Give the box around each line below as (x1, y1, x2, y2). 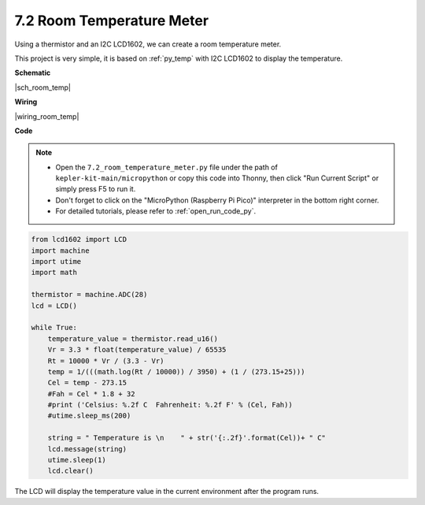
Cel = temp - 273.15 (47, 378, 128, 388)
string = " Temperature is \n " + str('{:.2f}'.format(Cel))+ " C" (47, 433, 327, 443)
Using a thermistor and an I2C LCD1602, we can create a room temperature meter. (14, 39, 282, 49)
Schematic (14, 68, 51, 78)
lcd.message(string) (47, 444, 128, 453)
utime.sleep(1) (47, 455, 106, 465)
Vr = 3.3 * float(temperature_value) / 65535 (47, 345, 227, 355)
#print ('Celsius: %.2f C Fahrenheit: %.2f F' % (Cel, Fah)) (47, 400, 293, 410)
